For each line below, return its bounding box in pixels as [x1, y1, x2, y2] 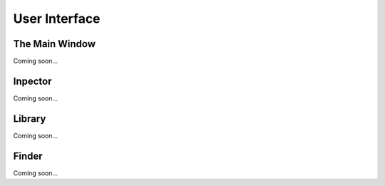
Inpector [13, 75, 52, 87]
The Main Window [13, 38, 96, 50]
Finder [13, 150, 43, 162]
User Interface [13, 11, 101, 26]
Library [13, 113, 46, 125]
